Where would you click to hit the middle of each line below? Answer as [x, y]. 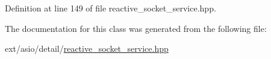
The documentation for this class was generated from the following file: [136, 28]
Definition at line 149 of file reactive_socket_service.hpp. [111, 8]
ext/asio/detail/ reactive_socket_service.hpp [87, 48]
